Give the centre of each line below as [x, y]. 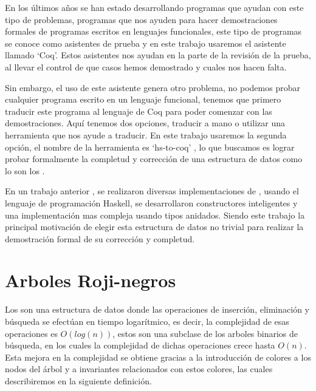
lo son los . [25, 170]
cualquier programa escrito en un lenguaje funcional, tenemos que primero [143, 99]
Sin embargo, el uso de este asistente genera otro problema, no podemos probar [153, 87]
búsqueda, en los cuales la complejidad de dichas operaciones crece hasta [140, 345]
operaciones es [31, 333]
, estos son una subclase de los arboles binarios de [205, 333]
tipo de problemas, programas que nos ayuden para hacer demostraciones [141, 19]
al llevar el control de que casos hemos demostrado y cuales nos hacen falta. [146, 66]
